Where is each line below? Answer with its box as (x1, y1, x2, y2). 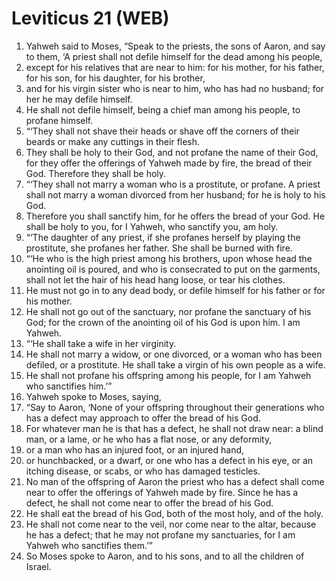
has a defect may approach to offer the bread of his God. (25, 412, 261, 424)
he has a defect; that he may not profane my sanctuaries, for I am (25, 528, 296, 541)
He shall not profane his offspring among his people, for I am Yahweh (25, 369, 312, 381)
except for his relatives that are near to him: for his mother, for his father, (25, 61, 325, 73)
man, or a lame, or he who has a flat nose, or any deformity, (25, 433, 273, 445)
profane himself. (25, 114, 94, 126)
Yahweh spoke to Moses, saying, (25, 390, 162, 402)
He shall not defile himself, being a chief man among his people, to (25, 103, 301, 116)
